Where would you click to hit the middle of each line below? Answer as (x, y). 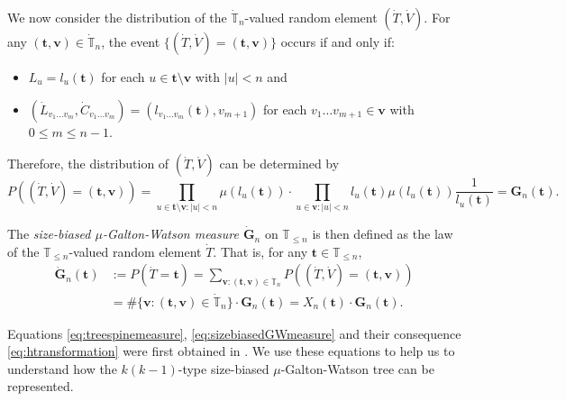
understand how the (62, 368)
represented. (41, 386)
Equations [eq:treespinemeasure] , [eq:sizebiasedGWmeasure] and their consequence (234, 333)
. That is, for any (260, 251)
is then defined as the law (383, 234)
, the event (131, 41)
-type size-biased (224, 368)
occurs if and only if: (338, 41)
